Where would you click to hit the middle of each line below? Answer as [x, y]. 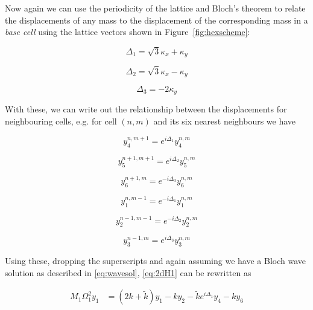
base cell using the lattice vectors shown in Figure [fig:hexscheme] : [128, 32]
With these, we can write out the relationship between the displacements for [146, 109]
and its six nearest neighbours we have [225, 121]
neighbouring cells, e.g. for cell [61, 121]
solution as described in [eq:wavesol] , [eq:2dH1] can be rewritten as [128, 272]
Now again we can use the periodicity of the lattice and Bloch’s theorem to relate [155, 8]
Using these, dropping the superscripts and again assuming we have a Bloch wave [155, 261]
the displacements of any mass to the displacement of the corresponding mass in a [156, 20]
